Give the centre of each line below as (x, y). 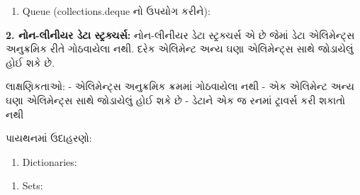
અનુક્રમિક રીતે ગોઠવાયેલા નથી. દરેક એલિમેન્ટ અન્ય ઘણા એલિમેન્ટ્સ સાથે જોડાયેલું (180, 49)
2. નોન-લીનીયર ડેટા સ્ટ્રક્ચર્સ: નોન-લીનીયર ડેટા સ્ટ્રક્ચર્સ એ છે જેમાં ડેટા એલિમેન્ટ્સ (180, 34)
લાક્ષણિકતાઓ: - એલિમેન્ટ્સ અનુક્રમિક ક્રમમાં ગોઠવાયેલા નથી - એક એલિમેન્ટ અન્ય (180, 86)
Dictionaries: (50, 161)
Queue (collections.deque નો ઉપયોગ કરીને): (116, 11)
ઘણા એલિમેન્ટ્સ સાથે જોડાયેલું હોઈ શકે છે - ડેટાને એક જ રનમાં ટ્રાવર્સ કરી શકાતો (176, 100)
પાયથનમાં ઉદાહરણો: (49, 138)
